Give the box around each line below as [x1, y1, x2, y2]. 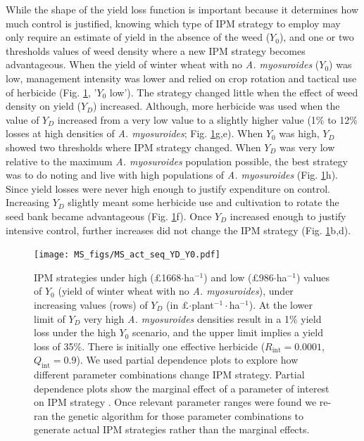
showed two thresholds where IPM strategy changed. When [6, 139, 261, 154]
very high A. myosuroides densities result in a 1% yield [84, 311, 322, 326]
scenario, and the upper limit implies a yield [132, 325, 323, 340]
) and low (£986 [203, 269, 274, 284]
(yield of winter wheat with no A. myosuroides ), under [58, 283, 294, 298]
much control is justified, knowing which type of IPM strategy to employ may [6, 15, 341, 30]
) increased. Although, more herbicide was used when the [93, 98, 340, 113]
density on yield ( [6, 98, 82, 113]
